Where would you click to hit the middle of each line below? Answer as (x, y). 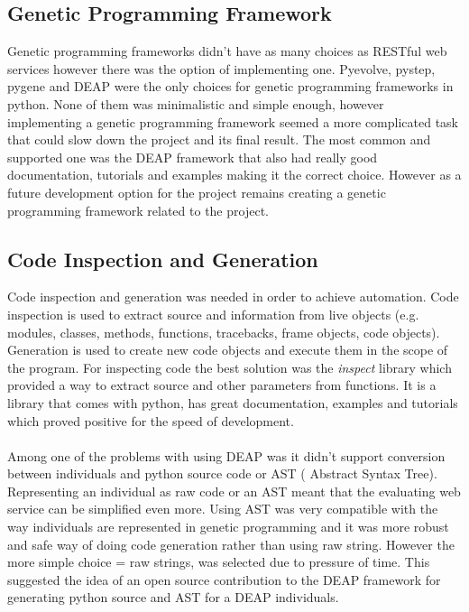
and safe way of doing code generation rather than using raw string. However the (231, 544)
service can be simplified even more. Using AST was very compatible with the (223, 509)
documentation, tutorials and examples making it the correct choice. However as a (234, 175)
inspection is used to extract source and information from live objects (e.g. (213, 314)
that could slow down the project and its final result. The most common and (219, 139)
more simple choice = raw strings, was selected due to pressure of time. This (219, 562)
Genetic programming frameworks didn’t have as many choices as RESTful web (227, 51)
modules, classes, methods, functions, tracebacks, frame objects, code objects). (224, 332)
